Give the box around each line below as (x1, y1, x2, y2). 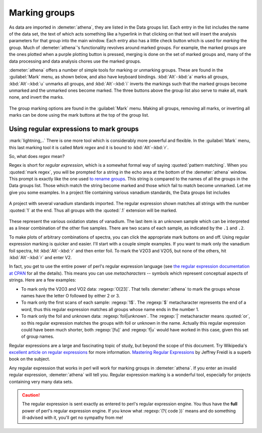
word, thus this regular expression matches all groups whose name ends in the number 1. (21, 306, 199, 312)
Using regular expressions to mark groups (9, 125, 139, 133)
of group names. (21, 333, 54, 340)
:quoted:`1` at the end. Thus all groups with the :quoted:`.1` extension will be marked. (9, 207, 177, 213)
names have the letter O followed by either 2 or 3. (21, 293, 120, 298)
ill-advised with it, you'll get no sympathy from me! (22, 415, 123, 420)
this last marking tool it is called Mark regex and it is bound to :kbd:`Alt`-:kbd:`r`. (9, 144, 169, 150)
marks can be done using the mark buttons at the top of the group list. (9, 112, 149, 118)
